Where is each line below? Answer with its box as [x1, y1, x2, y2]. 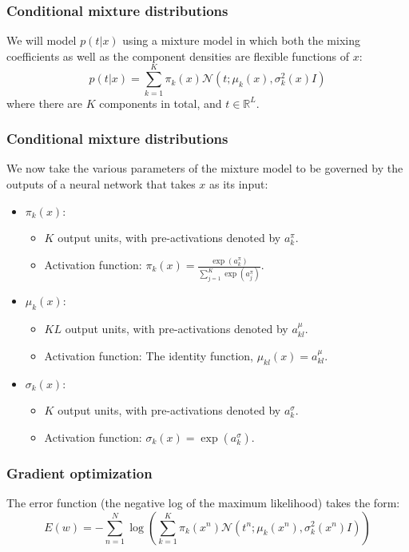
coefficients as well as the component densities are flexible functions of [6, 47, 350, 64]
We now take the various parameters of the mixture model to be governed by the [6, 160, 403, 177]
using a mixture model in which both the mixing [122, 32, 360, 49]
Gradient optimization [6, 463, 153, 483]
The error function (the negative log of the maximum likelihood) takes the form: [6, 494, 400, 510]
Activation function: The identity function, [44, 347, 253, 363]
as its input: [209, 175, 268, 192]
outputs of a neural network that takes [6, 175, 196, 192]
